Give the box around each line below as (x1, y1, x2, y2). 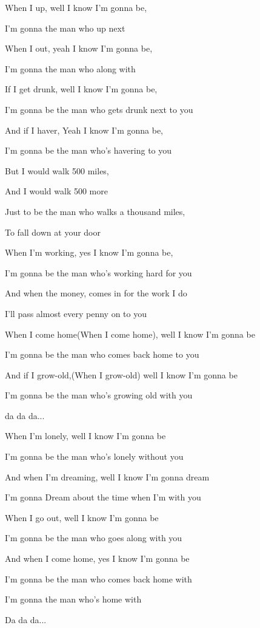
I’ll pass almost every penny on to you (5, 307, 147, 319)
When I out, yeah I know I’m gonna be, (5, 42, 153, 55)
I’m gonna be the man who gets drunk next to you (5, 103, 193, 115)
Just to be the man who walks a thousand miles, (5, 205, 185, 217)
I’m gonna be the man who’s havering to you (5, 144, 172, 157)
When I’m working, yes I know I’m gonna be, (5, 246, 173, 259)
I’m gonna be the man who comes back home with (5, 572, 192, 585)
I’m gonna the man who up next (5, 21, 125, 34)
